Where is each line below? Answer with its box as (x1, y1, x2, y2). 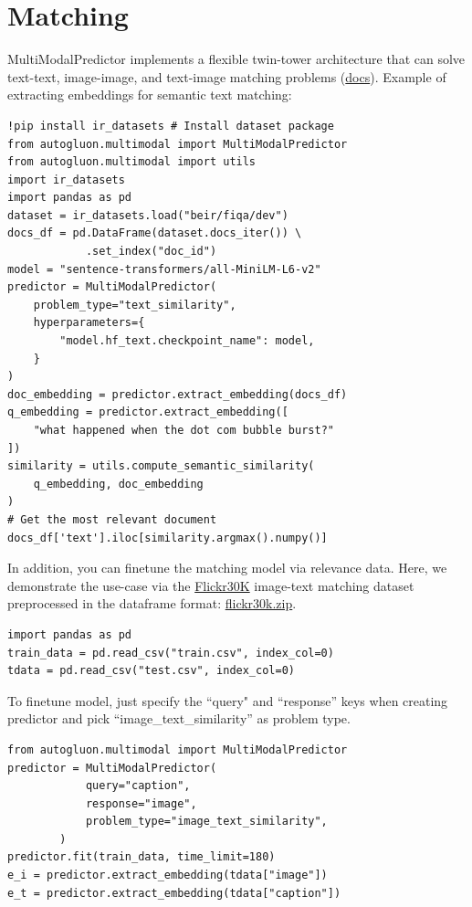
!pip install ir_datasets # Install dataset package (7, 119, 334, 132)
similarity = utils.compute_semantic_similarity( (7, 459, 315, 473)
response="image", (85, 796, 197, 810)
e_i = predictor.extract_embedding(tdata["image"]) (7, 869, 328, 882)
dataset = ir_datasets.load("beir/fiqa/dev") (7, 208, 288, 222)
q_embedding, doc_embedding (33, 477, 204, 490)
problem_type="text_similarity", (33, 298, 236, 311)
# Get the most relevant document (7, 512, 217, 526)
